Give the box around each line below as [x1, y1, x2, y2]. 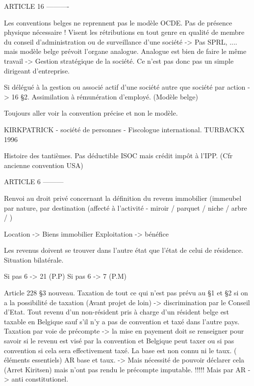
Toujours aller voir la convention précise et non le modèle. [4, 108, 178, 118]
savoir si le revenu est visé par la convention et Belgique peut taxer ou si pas [4, 336, 234, 346]
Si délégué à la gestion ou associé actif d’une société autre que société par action [4, 82, 246, 92]
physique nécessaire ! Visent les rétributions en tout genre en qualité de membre [4, 27, 245, 37]
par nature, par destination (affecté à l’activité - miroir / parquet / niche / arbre [4, 202, 247, 213]
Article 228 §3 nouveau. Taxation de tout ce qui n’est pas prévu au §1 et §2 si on [4, 288, 248, 298]
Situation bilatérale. [4, 254, 64, 265]
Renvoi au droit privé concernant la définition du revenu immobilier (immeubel [4, 193, 242, 203]
